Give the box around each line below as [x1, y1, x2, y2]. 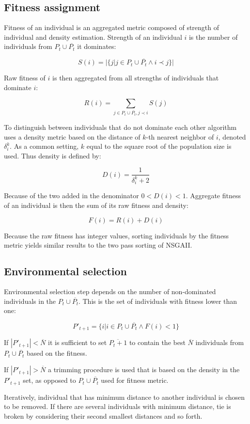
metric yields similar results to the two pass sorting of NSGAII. [4, 240, 192, 250]
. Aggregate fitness [186, 190, 241, 201]
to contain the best [129, 337, 186, 347]
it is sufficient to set [48, 337, 107, 347]
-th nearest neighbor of [146, 131, 214, 141]
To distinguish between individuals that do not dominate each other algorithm [4, 122, 237, 132]
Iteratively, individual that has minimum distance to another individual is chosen [4, 392, 245, 402]
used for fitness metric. [101, 375, 169, 385]
